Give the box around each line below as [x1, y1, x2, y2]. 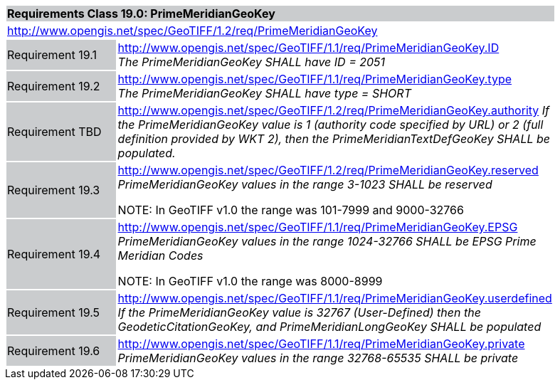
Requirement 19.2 [7, 79, 100, 93]
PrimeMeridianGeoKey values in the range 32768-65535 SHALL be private [117, 351, 519, 365]
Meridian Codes [117, 248, 204, 263]
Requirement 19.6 [7, 344, 100, 358]
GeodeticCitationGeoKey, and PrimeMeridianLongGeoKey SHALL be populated [117, 320, 541, 334]
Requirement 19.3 [7, 183, 100, 197]
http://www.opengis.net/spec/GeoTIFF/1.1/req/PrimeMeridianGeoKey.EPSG [117, 220, 518, 234]
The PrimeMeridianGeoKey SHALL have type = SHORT [117, 86, 411, 100]
